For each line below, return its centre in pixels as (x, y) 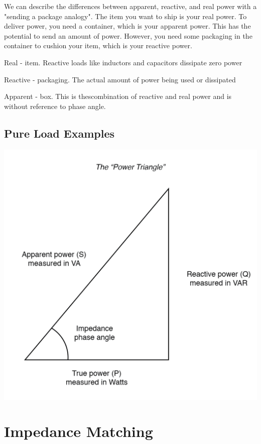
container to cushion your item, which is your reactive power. (98, 45)
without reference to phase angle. (55, 106)
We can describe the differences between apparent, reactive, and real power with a (130, 6)
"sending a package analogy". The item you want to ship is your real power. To (125, 16)
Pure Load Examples (59, 133)
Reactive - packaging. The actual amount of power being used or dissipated (120, 79)
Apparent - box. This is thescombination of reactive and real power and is (118, 96)
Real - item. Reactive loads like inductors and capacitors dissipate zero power (123, 62)
